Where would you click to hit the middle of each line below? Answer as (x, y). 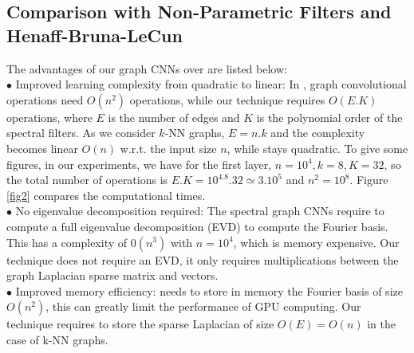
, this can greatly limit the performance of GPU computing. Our (203, 306)
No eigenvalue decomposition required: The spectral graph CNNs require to (200, 211)
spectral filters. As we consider (81, 133)
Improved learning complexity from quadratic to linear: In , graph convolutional (211, 84)
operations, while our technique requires (227, 99)
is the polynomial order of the (329, 117)
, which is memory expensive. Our (316, 242)
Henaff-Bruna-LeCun (95, 35)
